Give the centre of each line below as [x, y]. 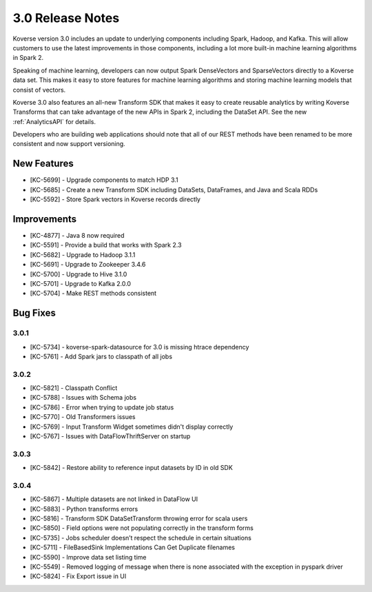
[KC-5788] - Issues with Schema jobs [83, 398]
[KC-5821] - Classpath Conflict [74, 388]
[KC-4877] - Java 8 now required [77, 236]
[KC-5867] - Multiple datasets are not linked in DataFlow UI [114, 499]
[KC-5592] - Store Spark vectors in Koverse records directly [115, 199]
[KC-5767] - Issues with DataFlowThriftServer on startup [110, 436]
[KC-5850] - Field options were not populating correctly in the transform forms [142, 528]
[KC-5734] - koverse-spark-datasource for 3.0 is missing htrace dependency [139, 347]
